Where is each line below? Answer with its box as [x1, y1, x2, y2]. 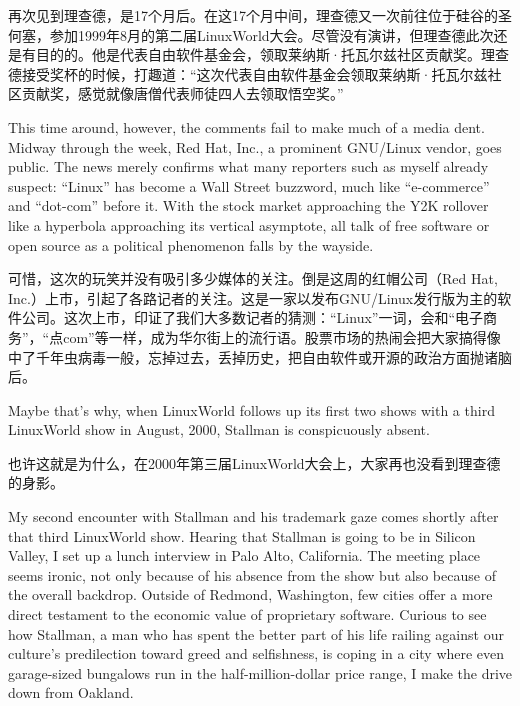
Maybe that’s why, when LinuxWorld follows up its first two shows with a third [8, 399, 495, 420]
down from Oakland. [8, 682, 134, 703]
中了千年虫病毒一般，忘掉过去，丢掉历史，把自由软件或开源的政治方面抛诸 [8, 346, 498, 367]
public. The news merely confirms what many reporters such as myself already [8, 156, 489, 177]
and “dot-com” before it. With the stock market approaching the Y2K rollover [8, 195, 489, 216]
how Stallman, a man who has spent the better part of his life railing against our [8, 623, 504, 644]
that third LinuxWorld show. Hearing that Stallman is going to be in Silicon [8, 525, 476, 546]
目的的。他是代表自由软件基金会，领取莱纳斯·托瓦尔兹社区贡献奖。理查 [35, 44, 509, 65]
